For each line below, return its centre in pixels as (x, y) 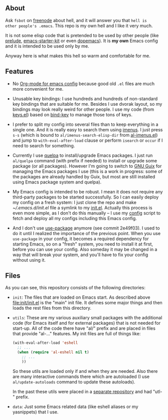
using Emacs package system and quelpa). (57, 182)
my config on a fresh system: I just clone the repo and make (74, 202)
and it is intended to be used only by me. (47, 46)
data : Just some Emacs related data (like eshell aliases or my (75, 406)
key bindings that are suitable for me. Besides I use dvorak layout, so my (87, 104)
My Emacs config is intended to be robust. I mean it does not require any (88, 191)
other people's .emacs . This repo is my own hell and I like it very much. (79, 26)
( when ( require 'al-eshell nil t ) (53, 352)
